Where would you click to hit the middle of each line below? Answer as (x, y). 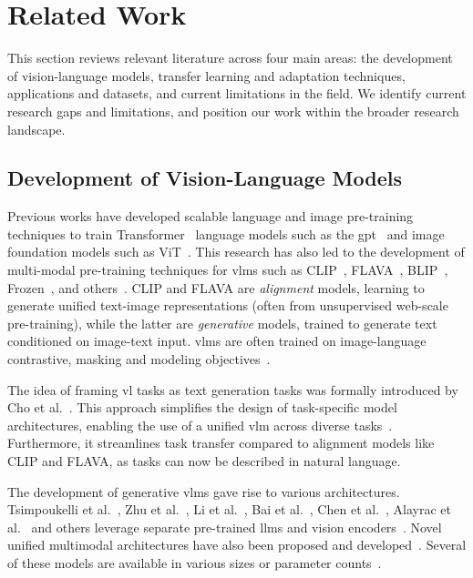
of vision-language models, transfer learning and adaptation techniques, (206, 75)
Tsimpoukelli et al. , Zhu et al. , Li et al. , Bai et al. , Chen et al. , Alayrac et (230, 509)
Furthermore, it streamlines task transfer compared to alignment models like (221, 443)
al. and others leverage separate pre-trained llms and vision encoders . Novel (225, 527)
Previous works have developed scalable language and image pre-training (211, 216)
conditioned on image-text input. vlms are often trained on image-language (217, 341)
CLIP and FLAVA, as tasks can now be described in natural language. (204, 461)
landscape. (36, 129)
